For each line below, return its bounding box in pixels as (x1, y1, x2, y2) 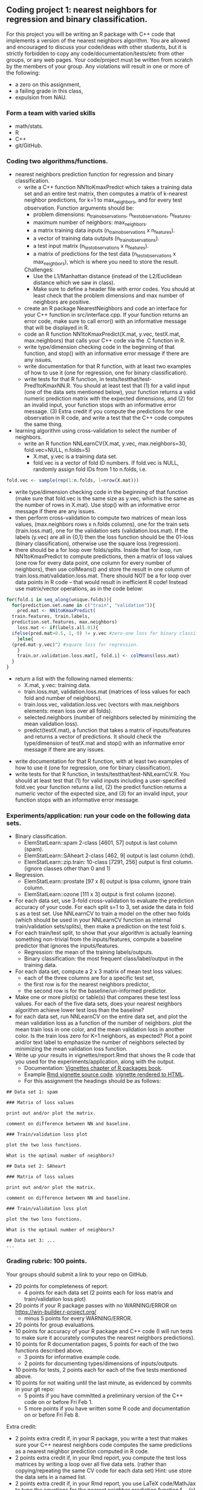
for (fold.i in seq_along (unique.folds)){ (6, 596, 112, 602)
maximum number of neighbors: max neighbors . (33, 219, 147, 227)
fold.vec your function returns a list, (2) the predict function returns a (14, 783, 187, 791)
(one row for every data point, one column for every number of (14, 559, 172, 566)
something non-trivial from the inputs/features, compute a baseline (14, 936, 182, 943)
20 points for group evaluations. (14, 1321, 95, 1328)
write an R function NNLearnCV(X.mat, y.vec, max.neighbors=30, (24, 439, 187, 447)
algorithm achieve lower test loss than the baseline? (14, 1006, 144, 1014)
